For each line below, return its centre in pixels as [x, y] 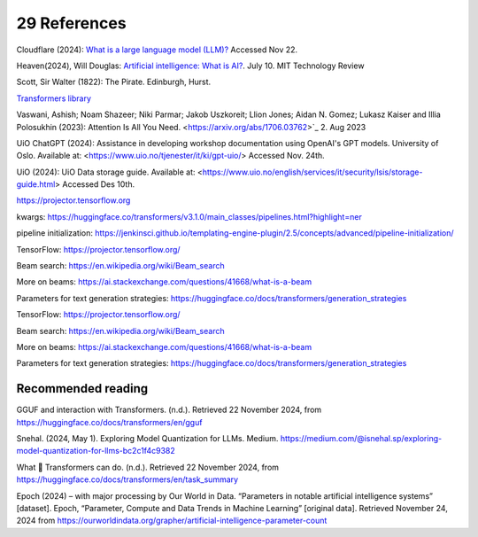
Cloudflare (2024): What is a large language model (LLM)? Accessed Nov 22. [157, 50]
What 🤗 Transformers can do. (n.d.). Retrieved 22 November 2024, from [147, 467]
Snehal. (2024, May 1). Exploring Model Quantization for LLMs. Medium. [147, 439]
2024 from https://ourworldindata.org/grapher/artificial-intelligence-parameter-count [172, 521]
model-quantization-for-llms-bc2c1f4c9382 [96, 451]
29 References [72, 23]
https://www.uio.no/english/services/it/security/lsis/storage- [312, 172]
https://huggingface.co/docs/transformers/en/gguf [109, 422]
